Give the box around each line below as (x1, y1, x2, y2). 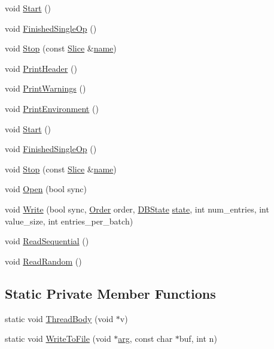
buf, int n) (179, 332, 217, 345)
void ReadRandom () (5, 254, 82, 267)
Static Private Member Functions (5, 284, 216, 302)
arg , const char (118, 332, 173, 345)
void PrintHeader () (5, 62, 77, 74)
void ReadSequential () (5, 235, 89, 247)
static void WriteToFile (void (5, 332, 111, 345)
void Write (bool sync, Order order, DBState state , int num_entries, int (5, 202, 269, 215)
